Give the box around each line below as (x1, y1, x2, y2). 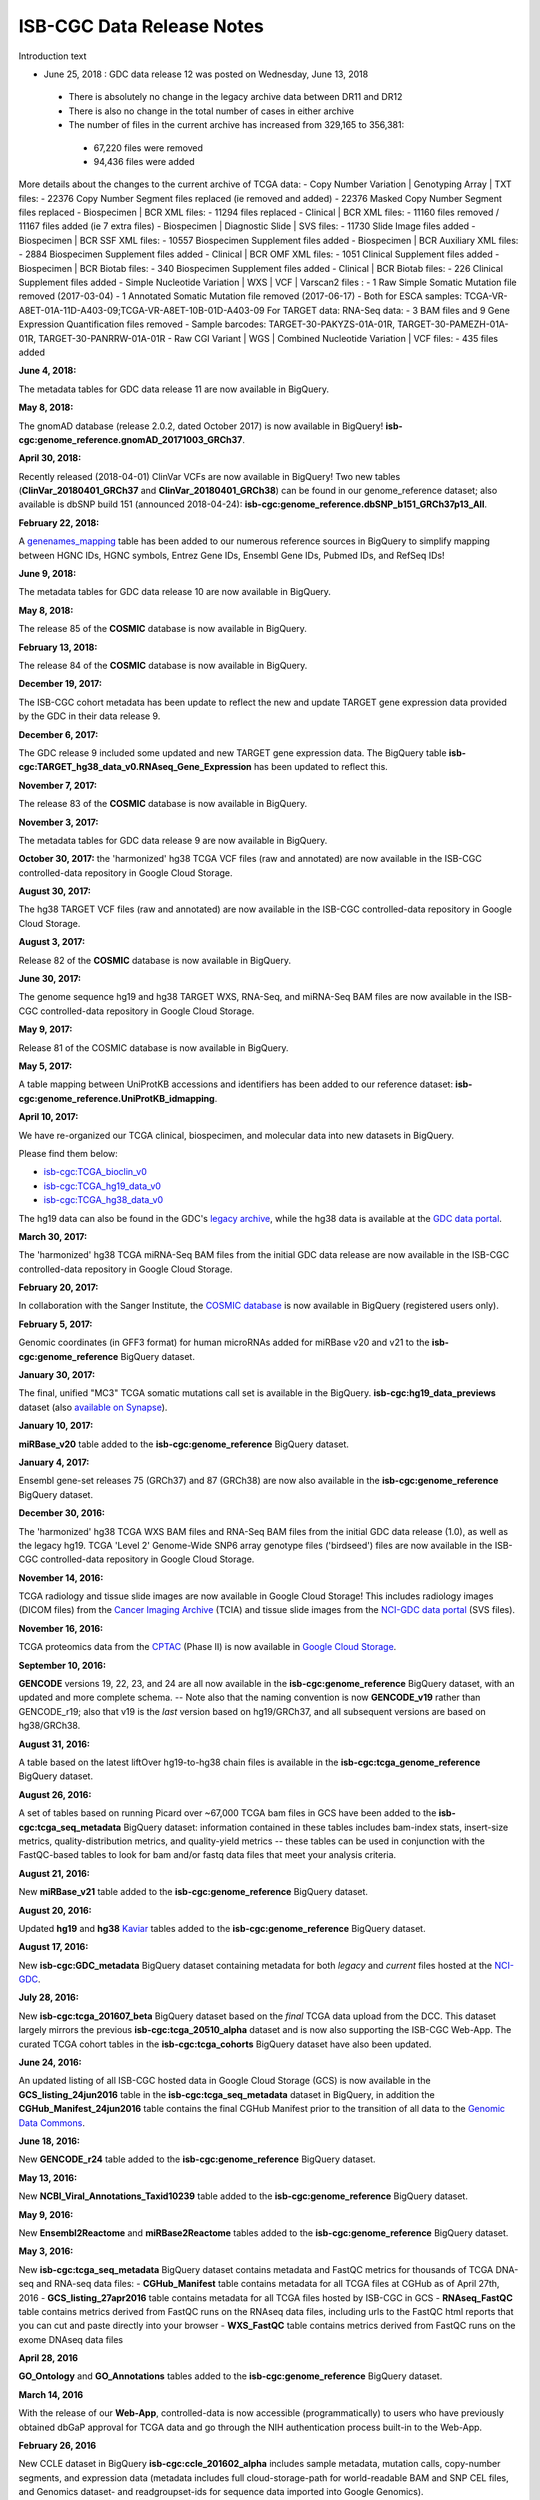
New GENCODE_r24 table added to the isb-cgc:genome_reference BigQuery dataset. (18, 2153, 376, 2165)
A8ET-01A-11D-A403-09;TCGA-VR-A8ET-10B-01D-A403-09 (18, 304, 265, 316)
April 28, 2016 (18, 2352, 79, 2364)
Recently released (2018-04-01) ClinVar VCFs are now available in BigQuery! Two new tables (18, 470, 401, 482)
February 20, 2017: (18, 1281, 99, 1294)
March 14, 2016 (18, 2388, 84, 2400)
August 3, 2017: (18, 936, 85, 948)
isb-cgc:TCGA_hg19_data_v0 (43, 1180, 162, 1192)
